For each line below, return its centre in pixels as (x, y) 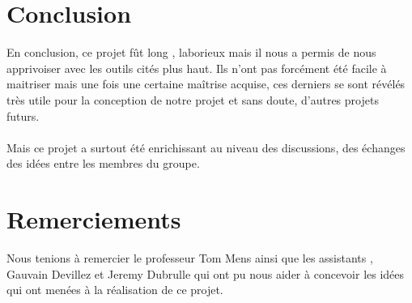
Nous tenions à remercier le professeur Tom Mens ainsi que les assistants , (190, 258)
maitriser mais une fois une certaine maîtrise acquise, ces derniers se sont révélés (206, 84)
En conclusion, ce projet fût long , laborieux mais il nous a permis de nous (191, 52)
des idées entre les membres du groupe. (103, 163)
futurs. (23, 115)
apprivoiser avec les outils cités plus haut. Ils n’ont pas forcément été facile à (197, 68)
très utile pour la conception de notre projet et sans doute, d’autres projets (193, 99)
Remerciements (94, 219)
